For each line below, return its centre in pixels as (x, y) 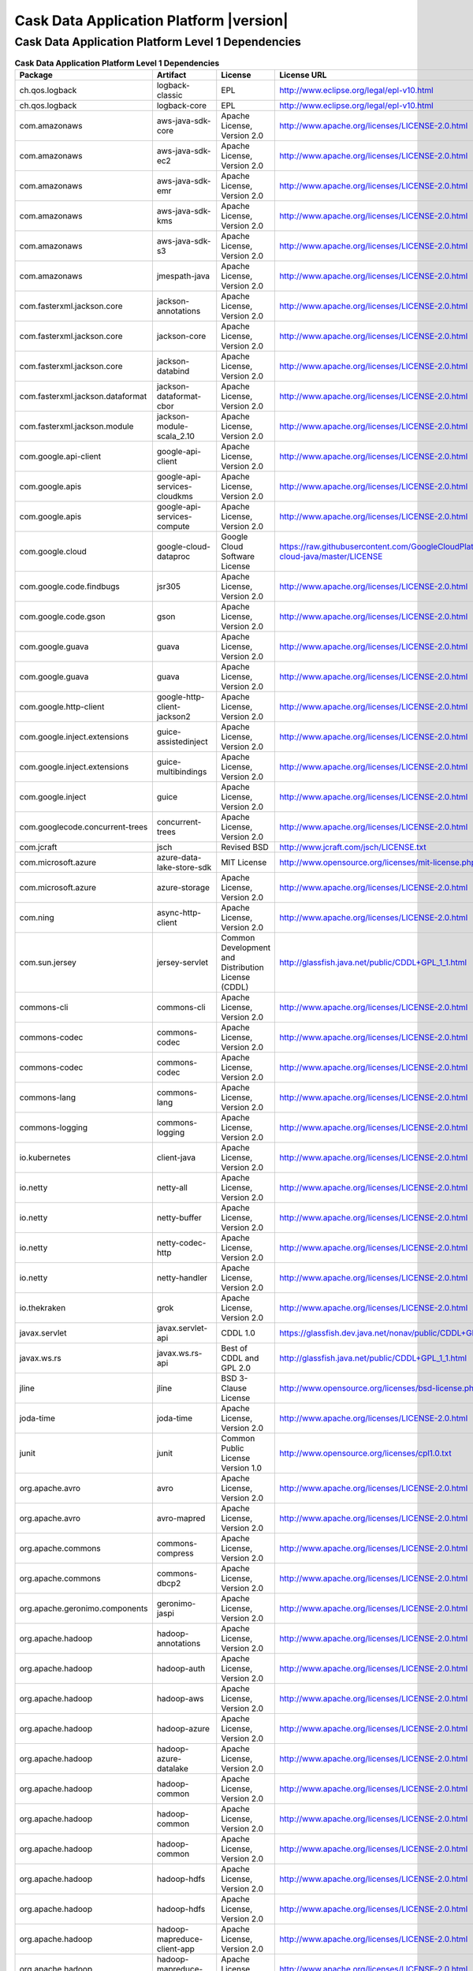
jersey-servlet (182, 962)
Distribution (242, 967)
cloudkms (175, 496)
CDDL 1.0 (238, 1332)
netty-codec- (181, 1243)
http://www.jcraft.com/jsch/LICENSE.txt (353, 847)
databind (173, 371)
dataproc (173, 556)
